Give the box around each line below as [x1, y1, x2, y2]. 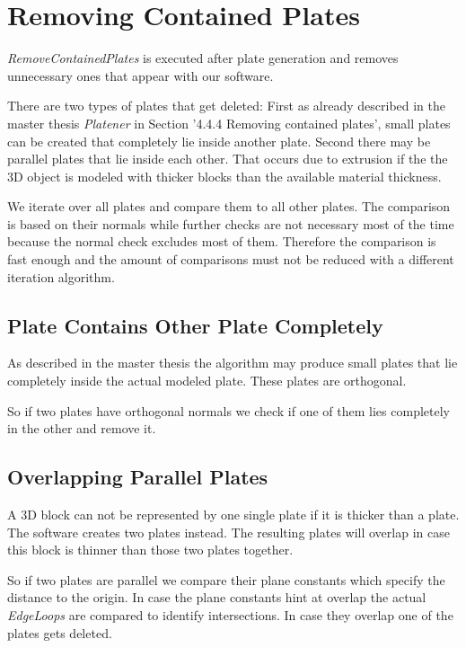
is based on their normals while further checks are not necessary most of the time [7, 214, 454, 233]
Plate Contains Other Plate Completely [7, 311, 383, 339]
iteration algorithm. [7, 267, 115, 286]
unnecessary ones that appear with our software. [7, 66, 274, 84]
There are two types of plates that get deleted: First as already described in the [7, 96, 446, 115]
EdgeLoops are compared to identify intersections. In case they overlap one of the [7, 606, 453, 624]
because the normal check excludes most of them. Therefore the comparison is [7, 232, 436, 251]
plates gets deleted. [7, 623, 112, 642]
